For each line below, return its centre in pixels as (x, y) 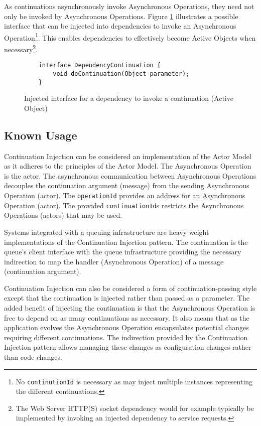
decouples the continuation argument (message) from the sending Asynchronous (127, 185)
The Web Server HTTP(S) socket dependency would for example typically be (135, 408)
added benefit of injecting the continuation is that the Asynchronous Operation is (130, 308)
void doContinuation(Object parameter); (121, 74)
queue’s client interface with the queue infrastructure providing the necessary (123, 252)
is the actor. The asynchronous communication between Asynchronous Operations (130, 175)
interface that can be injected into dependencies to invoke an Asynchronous (120, 26)
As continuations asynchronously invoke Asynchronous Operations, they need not (129, 6)
